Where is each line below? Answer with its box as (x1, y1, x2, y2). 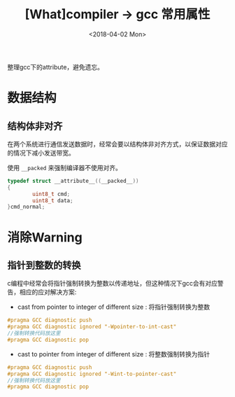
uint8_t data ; (32, 197, 73, 204)
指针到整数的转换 (7, 259, 81, 271)
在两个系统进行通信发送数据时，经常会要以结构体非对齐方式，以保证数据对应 (7, 139, 228, 148)
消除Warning (7, 229, 83, 245)
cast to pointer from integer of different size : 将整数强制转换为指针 (17, 349, 211, 358)
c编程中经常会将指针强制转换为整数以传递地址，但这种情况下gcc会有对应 (7, 279, 218, 288)
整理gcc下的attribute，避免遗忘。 (7, 62, 104, 71)
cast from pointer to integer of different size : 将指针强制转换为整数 (17, 302, 211, 312)
